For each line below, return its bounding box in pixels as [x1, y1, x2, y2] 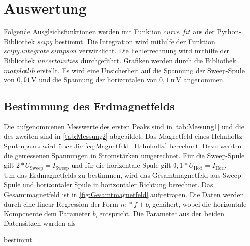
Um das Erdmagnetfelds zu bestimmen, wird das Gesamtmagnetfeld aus [4, 170, 221, 180]
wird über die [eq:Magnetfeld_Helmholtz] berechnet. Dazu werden [42, 141, 242, 151]
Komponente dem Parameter [4, 208, 91, 219]
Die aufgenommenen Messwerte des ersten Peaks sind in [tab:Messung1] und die [4, 121, 244, 131]
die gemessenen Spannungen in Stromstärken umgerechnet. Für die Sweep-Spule [4, 150, 245, 160]
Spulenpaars [4, 141, 41, 151]
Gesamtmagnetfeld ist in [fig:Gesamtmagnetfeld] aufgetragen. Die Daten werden [4, 189, 244, 199]
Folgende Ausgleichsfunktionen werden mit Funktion [4, 26, 161, 37]
